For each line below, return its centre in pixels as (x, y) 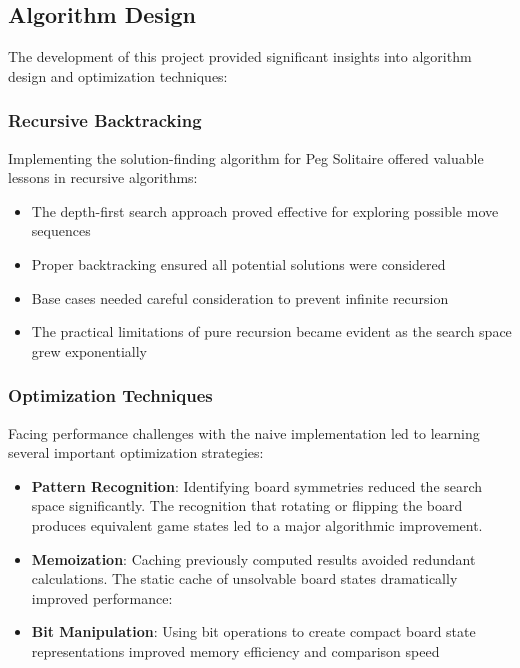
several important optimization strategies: (136, 452)
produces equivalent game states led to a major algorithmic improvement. (257, 524)
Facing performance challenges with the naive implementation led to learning (244, 432)
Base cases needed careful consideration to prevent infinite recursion (240, 297)
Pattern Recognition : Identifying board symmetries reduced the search (257, 485)
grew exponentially (89, 350)
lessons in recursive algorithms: (103, 177)
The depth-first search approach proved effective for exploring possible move (265, 210)
